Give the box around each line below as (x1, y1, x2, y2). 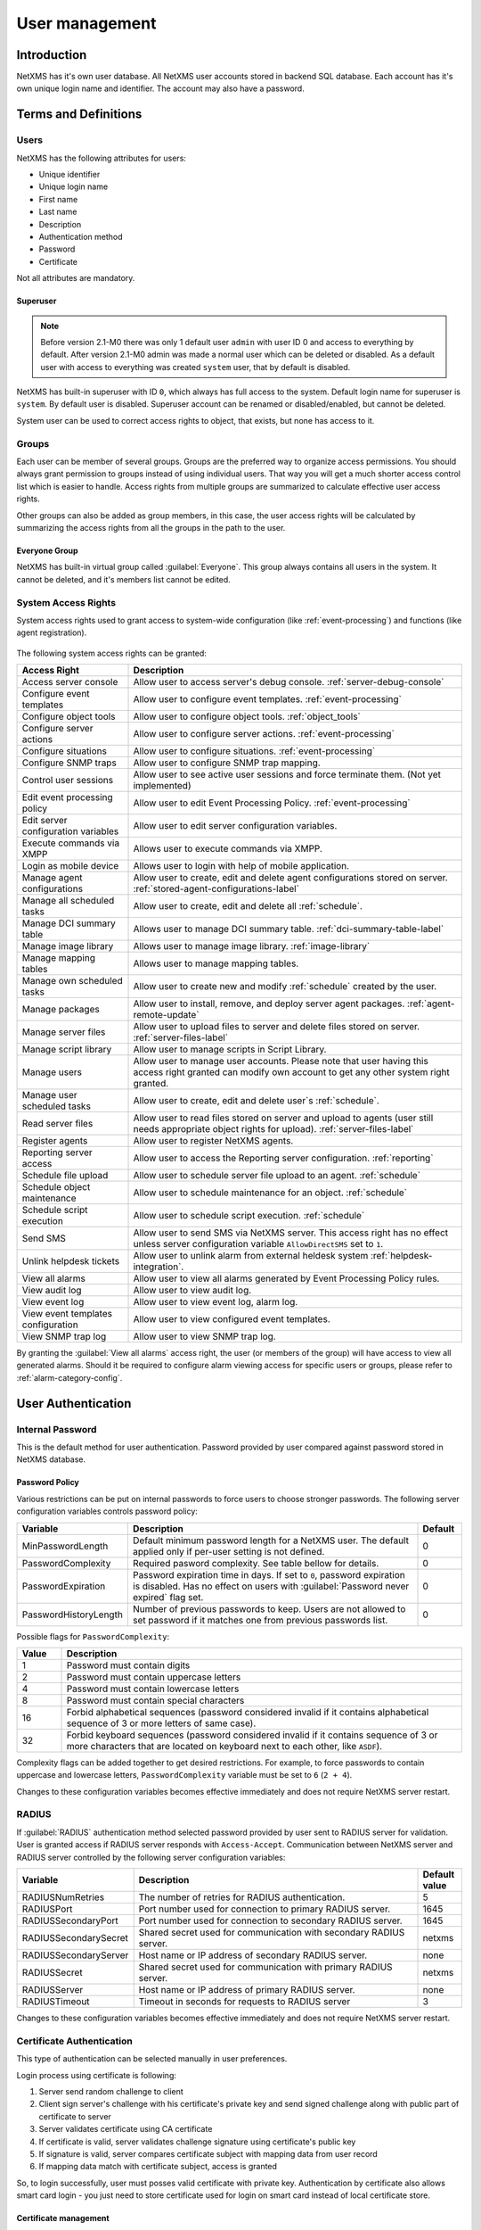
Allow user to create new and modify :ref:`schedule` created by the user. (133, 980, 437, 993)
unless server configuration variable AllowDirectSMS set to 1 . (133, 1238, 384, 1251)
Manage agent (21, 871, 84, 884)
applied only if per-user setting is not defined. (132, 1545, 325, 1557)
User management (16, 13, 157, 33)
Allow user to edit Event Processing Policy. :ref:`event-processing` (133, 797, 411, 809)
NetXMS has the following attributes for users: (16, 153, 187, 163)
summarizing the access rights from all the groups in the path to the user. (16, 522, 286, 533)
